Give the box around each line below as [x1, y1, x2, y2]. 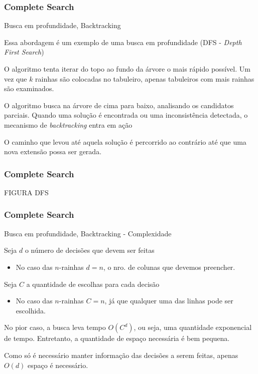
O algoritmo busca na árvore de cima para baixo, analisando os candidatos [4, 100, 234, 110]
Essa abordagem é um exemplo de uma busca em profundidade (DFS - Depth [4, 37, 242, 47]
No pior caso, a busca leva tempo [4, 322, 106, 332]
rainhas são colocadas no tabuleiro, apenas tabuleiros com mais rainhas [35, 73, 254, 84]
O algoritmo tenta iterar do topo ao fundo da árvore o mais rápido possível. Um [4, 64, 250, 74]
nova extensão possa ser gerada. [4, 146, 102, 157]
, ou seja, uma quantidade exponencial [134, 322, 252, 332]
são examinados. [4, 83, 54, 94]
